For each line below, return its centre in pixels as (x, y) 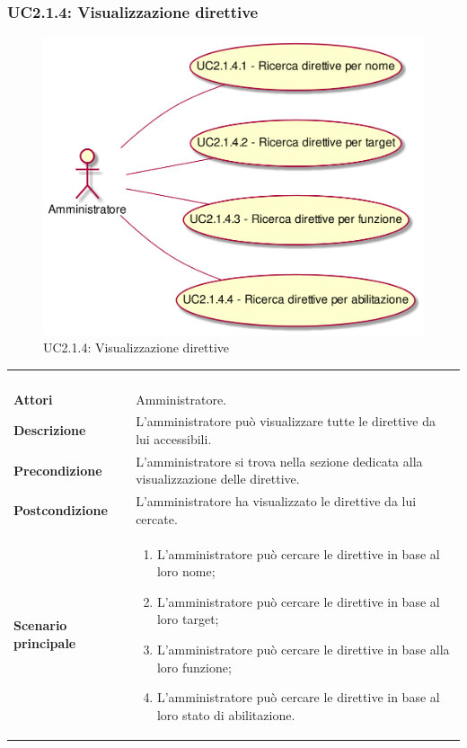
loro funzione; (194, 667)
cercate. (157, 518)
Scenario (40, 625)
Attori (33, 399)
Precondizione (58, 470)
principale (45, 643)
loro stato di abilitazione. (226, 714)
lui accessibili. (174, 438)
